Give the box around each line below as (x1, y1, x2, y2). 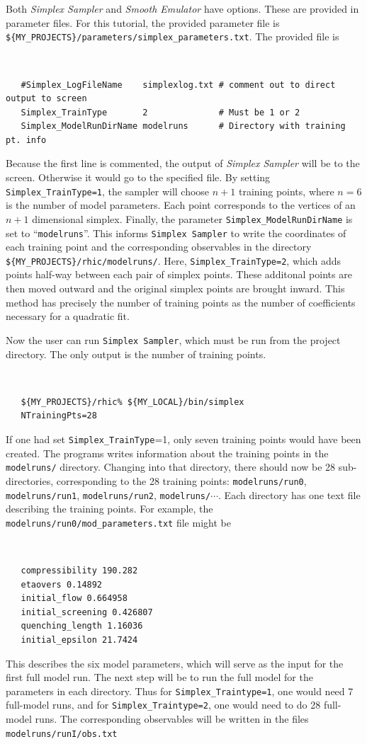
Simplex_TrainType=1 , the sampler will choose (6, 183, 210, 198)
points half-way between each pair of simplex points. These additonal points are (6, 267, 352, 282)
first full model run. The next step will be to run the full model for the (6, 670, 313, 685)
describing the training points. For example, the (6, 501, 213, 516)
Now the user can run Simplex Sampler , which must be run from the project (6, 332, 341, 347)
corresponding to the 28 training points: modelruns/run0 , (56, 473, 307, 488)
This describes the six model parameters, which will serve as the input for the (6, 656, 344, 670)
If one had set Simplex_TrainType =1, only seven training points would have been (6, 431, 361, 446)
